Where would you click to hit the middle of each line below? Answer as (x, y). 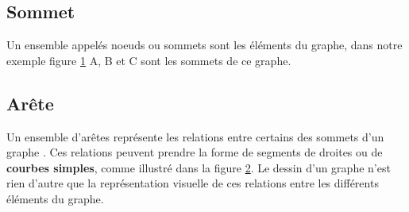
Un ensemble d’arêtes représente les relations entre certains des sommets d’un (195, 136)
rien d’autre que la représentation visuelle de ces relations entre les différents (193, 183)
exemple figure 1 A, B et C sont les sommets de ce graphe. (149, 60)
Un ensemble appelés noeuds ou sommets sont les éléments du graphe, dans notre (204, 45)
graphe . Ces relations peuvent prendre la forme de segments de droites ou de (195, 152)
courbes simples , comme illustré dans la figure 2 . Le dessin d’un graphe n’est (199, 167)
